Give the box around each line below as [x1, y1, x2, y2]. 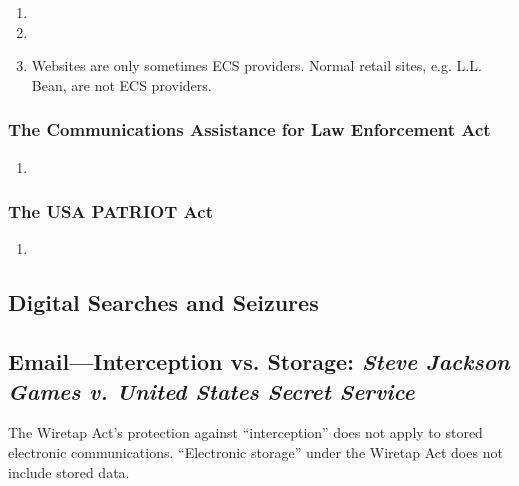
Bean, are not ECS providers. [31, 74, 212, 95]
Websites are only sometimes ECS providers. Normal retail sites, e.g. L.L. [31, 55, 482, 76]
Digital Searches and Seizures [8, 287, 319, 318]
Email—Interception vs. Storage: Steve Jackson [8, 346, 510, 377]
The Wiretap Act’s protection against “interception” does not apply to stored [8, 422, 483, 443]
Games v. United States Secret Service [8, 375, 415, 406]
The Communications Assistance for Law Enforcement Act [8, 117, 491, 142]
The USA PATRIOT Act [8, 199, 213, 224]
